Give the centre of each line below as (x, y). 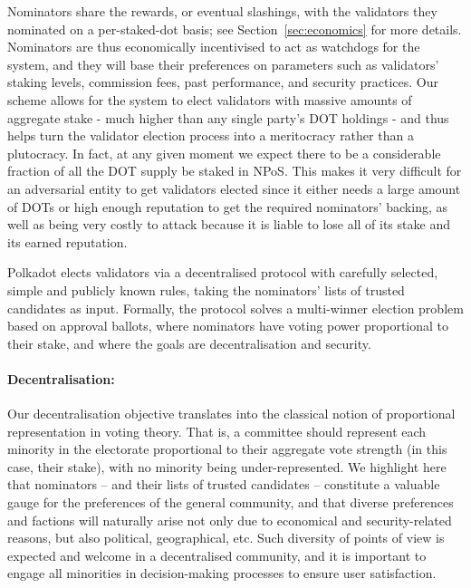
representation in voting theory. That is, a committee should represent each (217, 431)
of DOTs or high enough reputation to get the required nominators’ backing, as (227, 206)
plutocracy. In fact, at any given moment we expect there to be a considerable (224, 153)
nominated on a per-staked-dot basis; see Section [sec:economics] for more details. (235, 29)
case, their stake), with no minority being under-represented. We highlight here (227, 466)
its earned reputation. (67, 241)
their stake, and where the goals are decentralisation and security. (189, 343)
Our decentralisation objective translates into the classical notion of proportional (231, 414)
